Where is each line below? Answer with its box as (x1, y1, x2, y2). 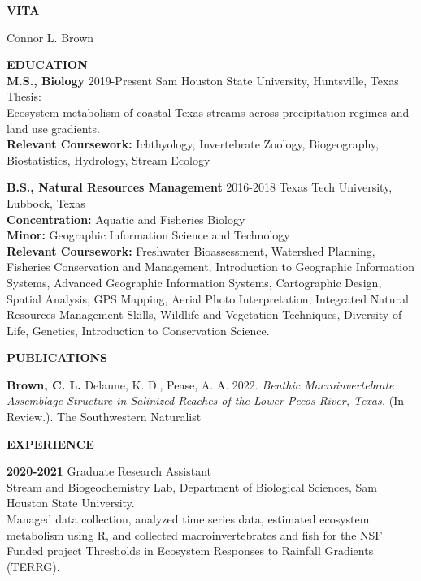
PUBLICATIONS (7, 349, 108, 366)
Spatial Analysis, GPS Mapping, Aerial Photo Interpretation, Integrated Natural (7, 290, 409, 307)
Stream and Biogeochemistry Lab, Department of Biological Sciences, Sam (7, 478, 378, 495)
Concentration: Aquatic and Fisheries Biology (7, 210, 245, 227)
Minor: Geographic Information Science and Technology (7, 226, 290, 243)
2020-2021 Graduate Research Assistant (7, 463, 212, 480)
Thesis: (7, 88, 41, 105)
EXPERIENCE (7, 435, 94, 452)
